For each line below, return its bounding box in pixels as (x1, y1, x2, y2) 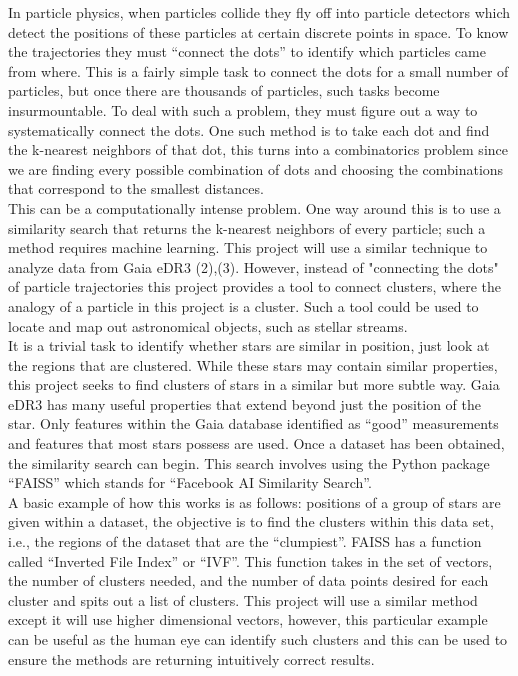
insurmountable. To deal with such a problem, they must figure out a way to (8, 99, 478, 120)
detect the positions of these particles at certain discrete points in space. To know (8, 21, 509, 42)
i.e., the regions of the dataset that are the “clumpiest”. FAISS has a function (8, 531, 482, 552)
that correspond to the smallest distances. (8, 178, 264, 199)
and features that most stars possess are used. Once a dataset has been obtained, (8, 433, 505, 454)
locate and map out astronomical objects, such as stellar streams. (8, 315, 408, 336)
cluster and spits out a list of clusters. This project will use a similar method (8, 589, 478, 610)
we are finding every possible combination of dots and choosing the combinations (8, 158, 504, 179)
